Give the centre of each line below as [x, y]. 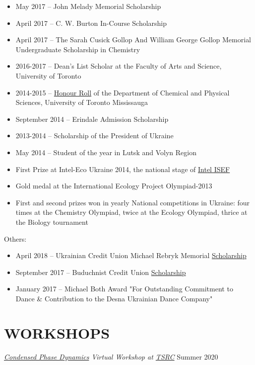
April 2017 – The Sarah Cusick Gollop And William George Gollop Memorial [133, 40]
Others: [15, 238]
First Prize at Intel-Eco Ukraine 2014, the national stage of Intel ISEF [123, 169]
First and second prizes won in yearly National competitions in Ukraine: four [133, 202]
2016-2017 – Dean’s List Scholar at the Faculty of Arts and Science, [119, 66]
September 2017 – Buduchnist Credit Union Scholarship [101, 272]
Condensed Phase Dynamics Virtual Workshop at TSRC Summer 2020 [111, 356]
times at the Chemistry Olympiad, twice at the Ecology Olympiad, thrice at [131, 212]
